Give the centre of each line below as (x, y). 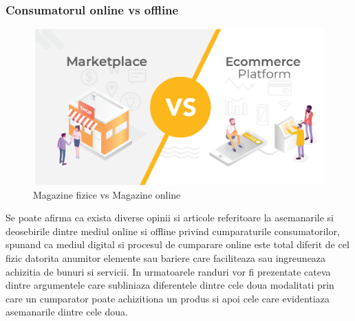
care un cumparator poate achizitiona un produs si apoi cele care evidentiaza (168, 298)
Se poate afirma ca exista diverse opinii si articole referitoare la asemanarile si (170, 218)
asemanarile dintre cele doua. (67, 312)
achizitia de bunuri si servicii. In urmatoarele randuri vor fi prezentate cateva (168, 271)
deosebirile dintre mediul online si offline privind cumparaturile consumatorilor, (173, 231)
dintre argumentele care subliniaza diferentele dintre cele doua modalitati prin (170, 285)
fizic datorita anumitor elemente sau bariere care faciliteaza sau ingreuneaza (166, 257)
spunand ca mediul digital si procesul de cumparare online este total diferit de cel (177, 244)
